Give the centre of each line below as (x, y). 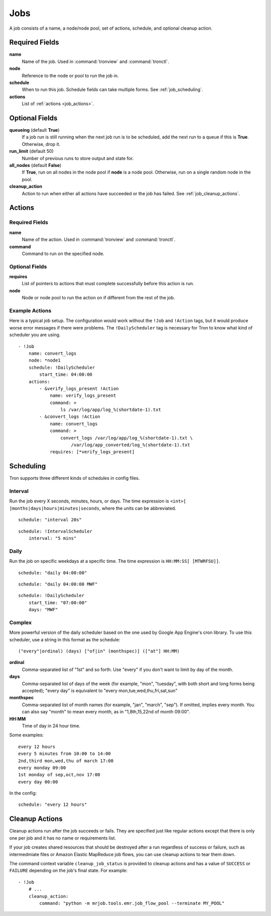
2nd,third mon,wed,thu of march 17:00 (66, 761)
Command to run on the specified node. (63, 254)
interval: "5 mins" (52, 538)
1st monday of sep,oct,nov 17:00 (59, 775)
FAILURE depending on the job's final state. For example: (69, 871)
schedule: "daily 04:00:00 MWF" (58, 584)
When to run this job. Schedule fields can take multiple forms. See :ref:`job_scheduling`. (112, 90)
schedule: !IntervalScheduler (55, 531)
